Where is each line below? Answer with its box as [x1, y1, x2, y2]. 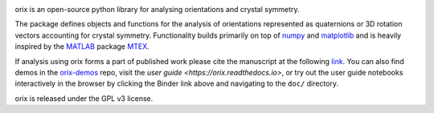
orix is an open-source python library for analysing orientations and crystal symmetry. [14, 5, 301, 14]
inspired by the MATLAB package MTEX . [14, 42, 150, 51]
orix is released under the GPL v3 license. [14, 93, 154, 103]
